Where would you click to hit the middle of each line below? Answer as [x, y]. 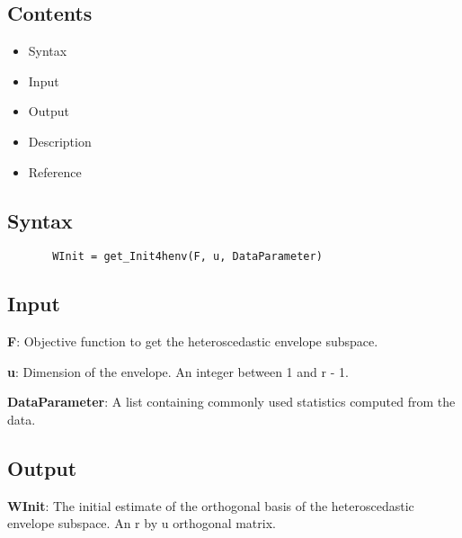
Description [60, 141]
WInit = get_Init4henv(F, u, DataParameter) [187, 257]
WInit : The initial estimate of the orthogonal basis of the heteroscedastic [211, 505]
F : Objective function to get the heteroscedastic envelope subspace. [193, 341]
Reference [55, 171]
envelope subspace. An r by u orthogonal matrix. [142, 523]
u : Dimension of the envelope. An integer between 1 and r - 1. [178, 371]
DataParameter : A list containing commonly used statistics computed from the [231, 402]
